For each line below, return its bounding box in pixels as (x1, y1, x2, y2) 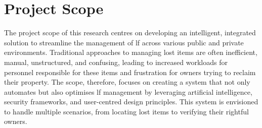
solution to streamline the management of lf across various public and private (4, 37, 244, 47)
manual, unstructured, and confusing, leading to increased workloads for (4, 56, 228, 67)
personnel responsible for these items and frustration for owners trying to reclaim (4, 67, 256, 77)
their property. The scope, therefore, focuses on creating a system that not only (4, 77, 250, 87)
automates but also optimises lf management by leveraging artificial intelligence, (4, 86, 252, 97)
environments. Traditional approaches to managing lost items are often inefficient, (4, 47, 257, 57)
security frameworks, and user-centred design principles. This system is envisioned (4, 96, 258, 107)
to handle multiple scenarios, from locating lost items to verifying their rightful (4, 106, 249, 116)
